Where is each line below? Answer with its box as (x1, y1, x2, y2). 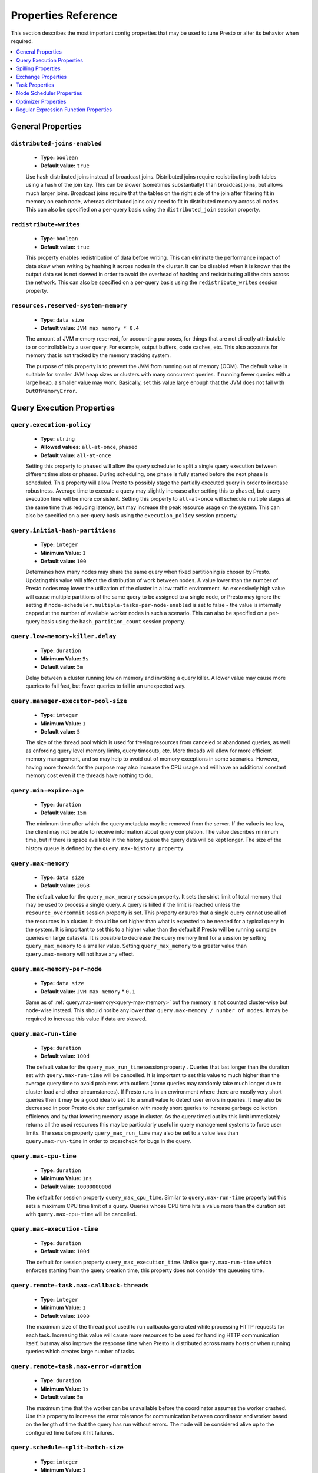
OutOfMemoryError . (25, 387, 77, 394)
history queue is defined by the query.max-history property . (25, 844, 185, 851)
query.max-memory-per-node (11, 965, 102, 973)
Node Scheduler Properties (16, 90, 82, 97)
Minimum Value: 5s (40, 655, 90, 662)
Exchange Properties (16, 73, 67, 80)
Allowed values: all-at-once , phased (40, 444, 138, 451)
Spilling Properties (16, 65, 61, 72)
